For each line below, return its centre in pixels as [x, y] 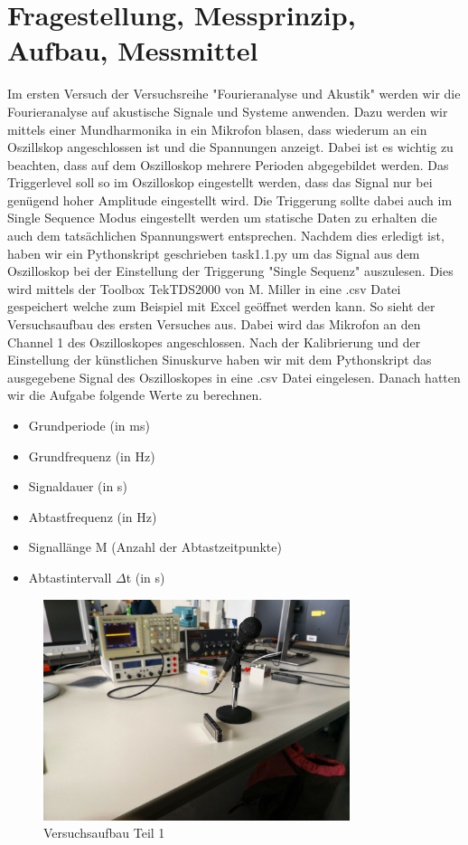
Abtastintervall [70, 577]
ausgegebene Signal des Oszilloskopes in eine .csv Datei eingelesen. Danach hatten [234, 377]
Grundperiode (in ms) [89, 425]
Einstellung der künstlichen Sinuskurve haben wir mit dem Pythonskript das [220, 360]
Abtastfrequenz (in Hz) [93, 516]
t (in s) [145, 577]
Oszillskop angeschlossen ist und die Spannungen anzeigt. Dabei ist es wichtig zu [230, 147]
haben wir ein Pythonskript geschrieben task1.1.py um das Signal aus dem [214, 253]
